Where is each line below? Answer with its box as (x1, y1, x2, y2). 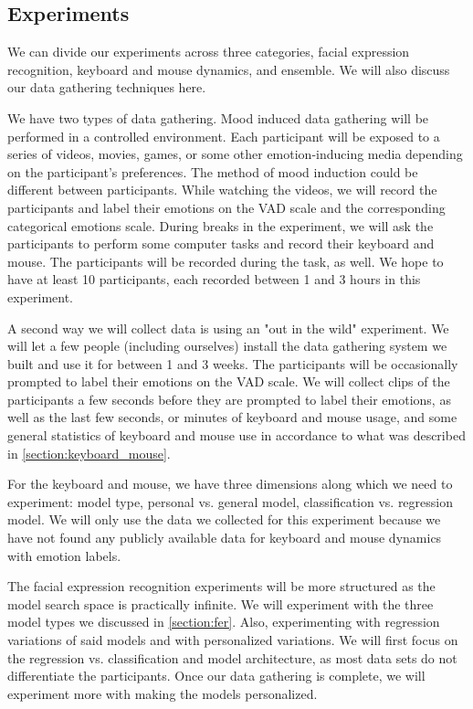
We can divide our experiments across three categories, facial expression (7, 42, 410, 61)
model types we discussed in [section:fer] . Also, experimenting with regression (7, 612, 440, 631)
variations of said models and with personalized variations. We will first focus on (7, 630, 458, 650)
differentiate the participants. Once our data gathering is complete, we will (7, 666, 426, 685)
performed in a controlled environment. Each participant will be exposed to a (7, 126, 440, 145)
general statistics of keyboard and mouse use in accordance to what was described (7, 426, 466, 445)
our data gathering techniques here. (7, 78, 206, 97)
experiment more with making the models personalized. (7, 683, 318, 703)
